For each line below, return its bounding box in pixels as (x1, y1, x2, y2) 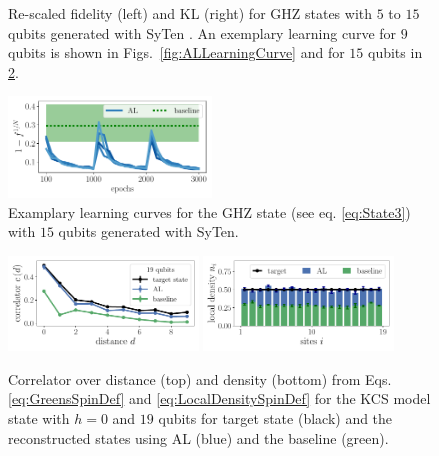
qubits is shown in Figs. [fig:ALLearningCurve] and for (8, 42, 345, 63)
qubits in (368, 42, 423, 63)
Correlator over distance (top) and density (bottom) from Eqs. (8, 368, 392, 389)
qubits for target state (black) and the (158, 408, 393, 429)
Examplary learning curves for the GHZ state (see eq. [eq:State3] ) (8, 201, 411, 222)
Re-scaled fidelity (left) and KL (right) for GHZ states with (8, 3, 373, 23)
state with (8, 408, 70, 429)
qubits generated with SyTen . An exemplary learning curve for (8, 22, 397, 43)
